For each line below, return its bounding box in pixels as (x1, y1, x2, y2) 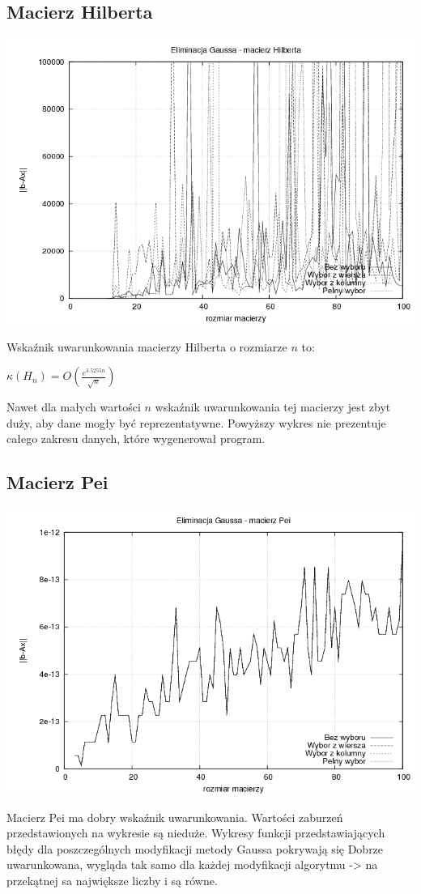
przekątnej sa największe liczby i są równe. (6, 871, 218, 888)
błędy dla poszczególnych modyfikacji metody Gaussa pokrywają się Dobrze (6, 840, 384, 857)
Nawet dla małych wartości (6, 398, 141, 415)
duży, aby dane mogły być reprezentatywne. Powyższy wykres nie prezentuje (6, 414, 386, 431)
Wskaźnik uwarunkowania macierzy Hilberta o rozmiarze (6, 338, 287, 355)
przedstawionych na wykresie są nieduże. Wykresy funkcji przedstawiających (6, 824, 385, 841)
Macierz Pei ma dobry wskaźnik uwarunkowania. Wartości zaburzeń (6, 808, 343, 825)
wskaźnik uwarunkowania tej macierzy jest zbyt (155, 398, 391, 415)
